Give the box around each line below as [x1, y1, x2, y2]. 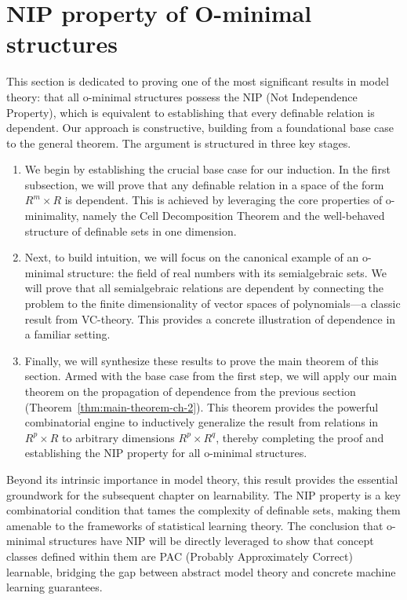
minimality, [24, 207, 79, 224]
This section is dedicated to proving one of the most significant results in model [6, 73, 389, 90]
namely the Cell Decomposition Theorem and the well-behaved [82, 207, 385, 224]
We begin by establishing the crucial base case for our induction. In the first [24, 161, 391, 177]
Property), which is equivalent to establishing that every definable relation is [6, 104, 375, 120]
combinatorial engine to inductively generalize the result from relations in [24, 414, 379, 430]
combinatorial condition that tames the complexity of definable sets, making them [6, 502, 401, 518]
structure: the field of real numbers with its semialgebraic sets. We [67, 264, 387, 280]
